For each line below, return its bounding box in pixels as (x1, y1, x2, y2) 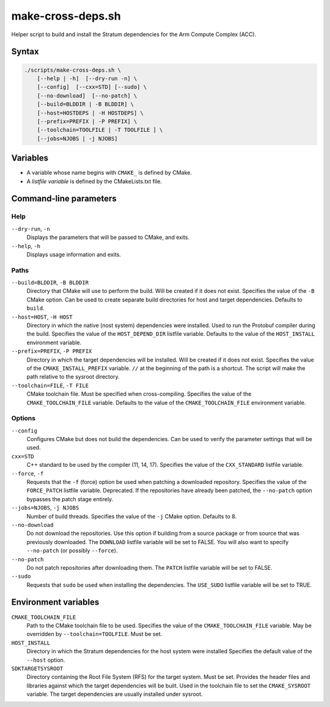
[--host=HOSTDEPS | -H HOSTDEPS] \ (37, 109, 144, 116)
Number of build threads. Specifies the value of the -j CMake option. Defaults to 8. (26, 512, 237, 520)
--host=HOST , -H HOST (11, 313, 73, 320)
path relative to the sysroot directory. (26, 373, 120, 380)
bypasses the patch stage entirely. (26, 495, 114, 502)
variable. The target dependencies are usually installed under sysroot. (26, 690, 203, 698)
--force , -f (11, 469, 44, 477)
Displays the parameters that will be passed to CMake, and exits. (26, 233, 189, 241)
